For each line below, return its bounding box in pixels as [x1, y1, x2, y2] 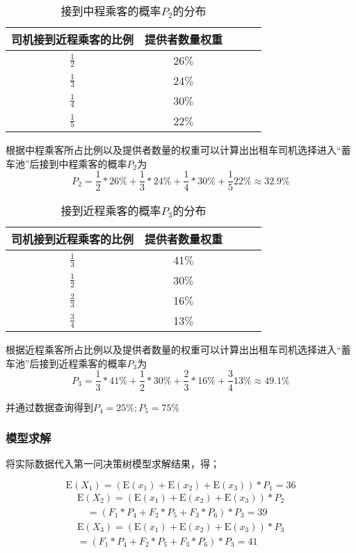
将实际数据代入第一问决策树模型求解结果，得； [6, 456, 220, 471]
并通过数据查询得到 [6, 399, 93, 414]
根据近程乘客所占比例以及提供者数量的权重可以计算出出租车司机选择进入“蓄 [6, 342, 351, 357]
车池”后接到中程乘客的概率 [6, 156, 127, 170]
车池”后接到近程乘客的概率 [6, 355, 127, 370]
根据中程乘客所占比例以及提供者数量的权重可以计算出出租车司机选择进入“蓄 [6, 143, 351, 157]
